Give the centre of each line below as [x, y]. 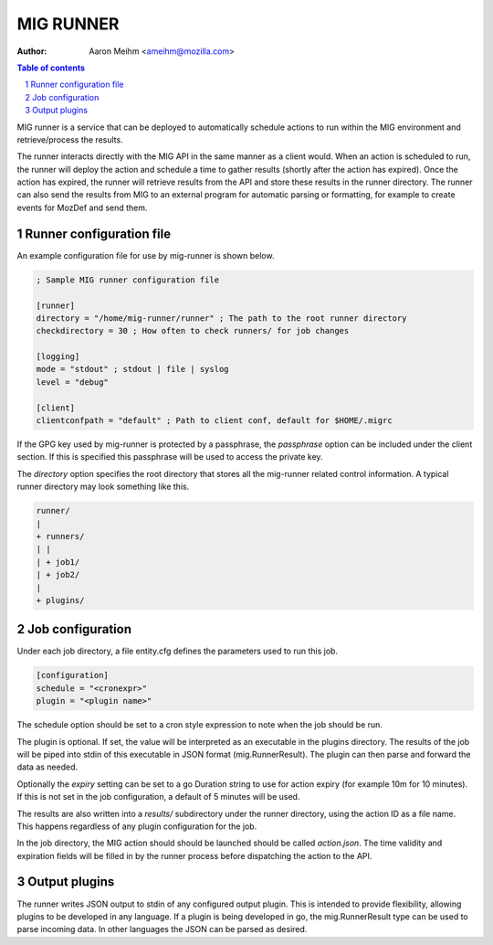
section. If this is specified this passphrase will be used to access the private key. [170, 457]
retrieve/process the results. [70, 139]
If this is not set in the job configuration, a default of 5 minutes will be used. [158, 797]
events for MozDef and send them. [82, 207]
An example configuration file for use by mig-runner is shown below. [146, 255]
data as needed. [47, 767]
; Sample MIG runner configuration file [127, 280]
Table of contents [51, 68]
